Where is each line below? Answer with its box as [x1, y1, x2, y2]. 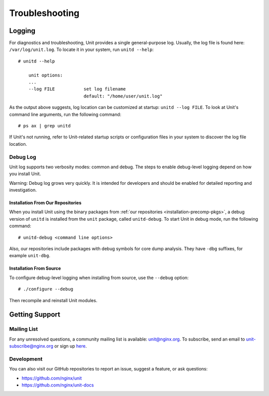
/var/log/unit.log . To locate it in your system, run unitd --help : [9, 46, 154, 52]
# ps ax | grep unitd [18, 123, 71, 128]
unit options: [28, 72, 63, 78]
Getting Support [9, 310, 61, 319]
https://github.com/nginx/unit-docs [21, 382, 94, 388]
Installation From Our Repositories [9, 200, 82, 206]
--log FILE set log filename [28, 86, 126, 92]
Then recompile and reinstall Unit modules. [9, 297, 98, 303]
